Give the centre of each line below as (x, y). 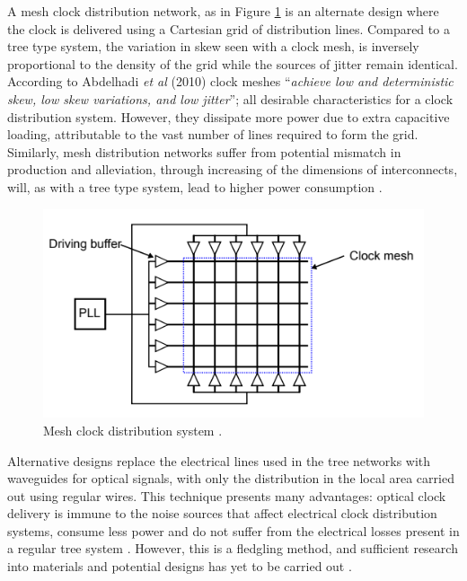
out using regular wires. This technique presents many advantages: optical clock (227, 495)
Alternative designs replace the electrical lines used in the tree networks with (219, 460)
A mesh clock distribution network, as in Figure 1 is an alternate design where (223, 11)
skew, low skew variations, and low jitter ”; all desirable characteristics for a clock (230, 98)
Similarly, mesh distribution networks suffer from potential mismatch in (204, 151)
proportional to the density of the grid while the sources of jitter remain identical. (233, 63)
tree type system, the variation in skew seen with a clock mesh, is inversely (213, 46)
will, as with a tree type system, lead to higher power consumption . (195, 186)
